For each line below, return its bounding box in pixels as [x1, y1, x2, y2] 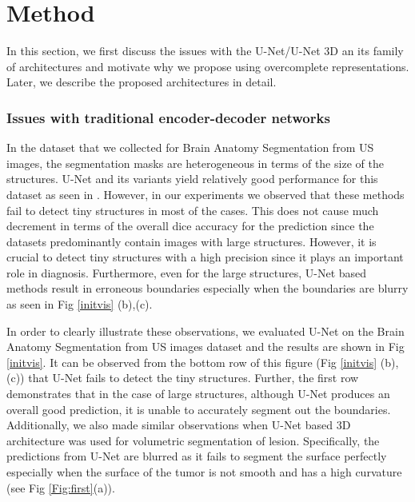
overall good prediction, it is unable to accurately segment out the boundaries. [6, 400, 391, 417]
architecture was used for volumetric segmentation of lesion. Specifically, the [6, 432, 380, 448]
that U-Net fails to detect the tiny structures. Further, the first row [28, 369, 359, 386]
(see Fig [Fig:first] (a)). [6, 479, 115, 496]
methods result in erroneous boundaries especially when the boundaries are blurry [6, 280, 409, 297]
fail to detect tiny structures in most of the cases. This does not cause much [6, 201, 379, 218]
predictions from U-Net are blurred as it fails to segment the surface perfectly [6, 448, 387, 464]
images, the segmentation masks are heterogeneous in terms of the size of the [6, 154, 384, 171]
